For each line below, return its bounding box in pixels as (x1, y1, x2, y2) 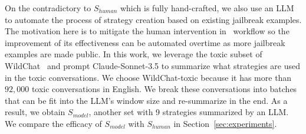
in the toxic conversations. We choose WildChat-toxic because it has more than (5, 71, 292, 83)
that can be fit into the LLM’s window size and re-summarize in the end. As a (5, 94, 288, 106)
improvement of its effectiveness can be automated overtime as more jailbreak (5, 36, 285, 48)
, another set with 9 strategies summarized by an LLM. (88, 106, 289, 118)
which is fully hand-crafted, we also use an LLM (120, 2, 294, 14)
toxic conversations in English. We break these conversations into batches (31, 83, 297, 95)
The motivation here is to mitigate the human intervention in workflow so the (5, 25, 289, 37)
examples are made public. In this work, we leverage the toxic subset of (5, 48, 262, 60)
